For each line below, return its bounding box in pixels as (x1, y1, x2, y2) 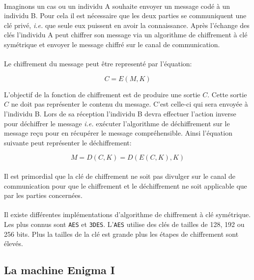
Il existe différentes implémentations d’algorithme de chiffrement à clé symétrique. (4, 209, 251, 220)
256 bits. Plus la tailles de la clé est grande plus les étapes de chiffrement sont (4, 228, 239, 239)
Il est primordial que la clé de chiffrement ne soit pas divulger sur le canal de (4, 170, 236, 181)
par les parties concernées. (4, 190, 83, 200)
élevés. (4, 238, 23, 249)
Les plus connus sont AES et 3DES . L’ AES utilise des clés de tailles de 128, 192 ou (4, 219, 245, 229)
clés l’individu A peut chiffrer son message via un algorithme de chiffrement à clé (4, 29, 248, 40)
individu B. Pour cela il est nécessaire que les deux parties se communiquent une (4, 10, 247, 21)
